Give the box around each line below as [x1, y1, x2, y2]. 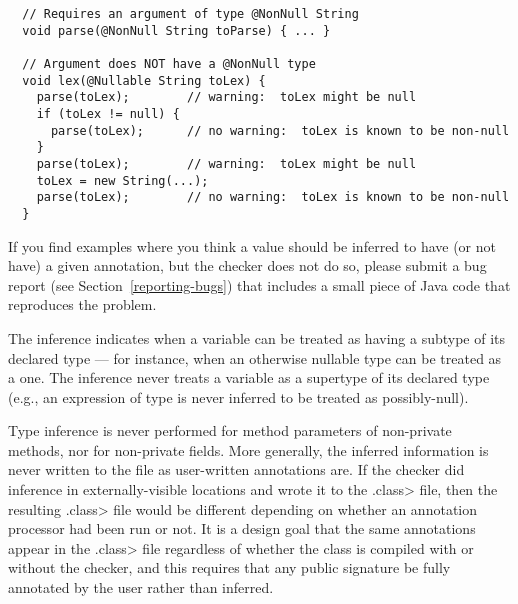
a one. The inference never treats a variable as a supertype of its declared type [8, 367, 490, 388]
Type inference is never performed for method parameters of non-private [8, 420, 452, 441]
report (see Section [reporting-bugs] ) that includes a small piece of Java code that [8, 274, 511, 295]
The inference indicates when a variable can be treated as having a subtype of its [8, 327, 506, 348]
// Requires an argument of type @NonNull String [22, 7, 359, 21]
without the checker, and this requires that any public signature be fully [8, 557, 451, 578]
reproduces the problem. [8, 294, 157, 315]
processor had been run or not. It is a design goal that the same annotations [8, 518, 476, 539]
